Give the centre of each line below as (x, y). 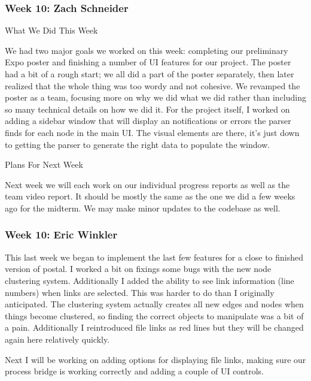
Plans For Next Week (44, 164)
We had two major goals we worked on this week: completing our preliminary (147, 50)
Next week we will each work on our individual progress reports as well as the (147, 184)
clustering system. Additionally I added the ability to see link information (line (150, 280)
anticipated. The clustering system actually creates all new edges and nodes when (154, 304)
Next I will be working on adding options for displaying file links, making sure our (155, 359)
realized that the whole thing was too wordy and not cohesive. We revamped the (153, 85)
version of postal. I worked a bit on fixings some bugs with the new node (138, 269)
